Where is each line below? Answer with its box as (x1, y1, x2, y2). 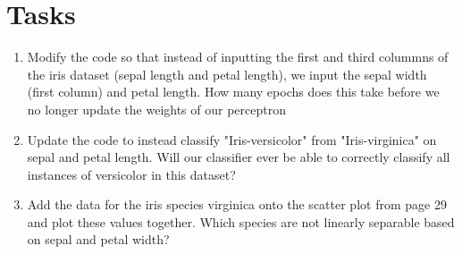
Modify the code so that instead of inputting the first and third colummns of (27, 47, 449, 66)
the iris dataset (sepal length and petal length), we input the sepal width (27, 64, 427, 83)
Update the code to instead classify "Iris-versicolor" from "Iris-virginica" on (27, 130, 437, 148)
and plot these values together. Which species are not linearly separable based (27, 212, 455, 231)
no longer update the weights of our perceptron (27, 99, 286, 118)
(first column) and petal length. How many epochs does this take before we (27, 82, 440, 101)
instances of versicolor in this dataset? (27, 165, 236, 183)
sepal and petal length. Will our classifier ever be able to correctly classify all (27, 148, 450, 166)
